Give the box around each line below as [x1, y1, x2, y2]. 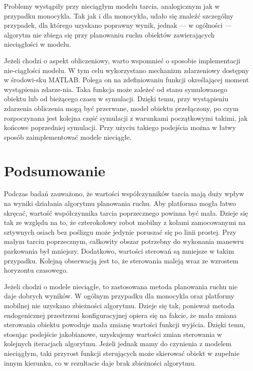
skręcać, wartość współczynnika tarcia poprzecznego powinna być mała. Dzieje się [4, 207, 248, 218]
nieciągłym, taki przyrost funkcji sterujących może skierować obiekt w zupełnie [4, 348, 240, 358]
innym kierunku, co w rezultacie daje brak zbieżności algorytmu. [4, 357, 196, 368]
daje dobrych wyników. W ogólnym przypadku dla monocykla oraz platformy [4, 291, 235, 301]
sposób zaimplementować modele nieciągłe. [4, 131, 132, 142]
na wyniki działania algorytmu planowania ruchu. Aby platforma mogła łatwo [4, 198, 236, 208]
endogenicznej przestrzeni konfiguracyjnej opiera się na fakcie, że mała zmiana [4, 310, 237, 320]
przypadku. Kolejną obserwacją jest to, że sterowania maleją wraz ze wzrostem [4, 255, 238, 265]
